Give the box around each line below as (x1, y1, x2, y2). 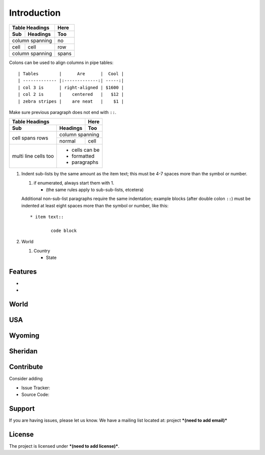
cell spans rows (12, 134, 49, 141)
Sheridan (9, 347, 38, 356)
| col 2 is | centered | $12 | (18, 91, 124, 97)
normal (59, 138, 76, 144)
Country (33, 248, 51, 254)
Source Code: (21, 392, 50, 398)
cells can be (71, 146, 100, 153)
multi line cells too (12, 153, 54, 160)
